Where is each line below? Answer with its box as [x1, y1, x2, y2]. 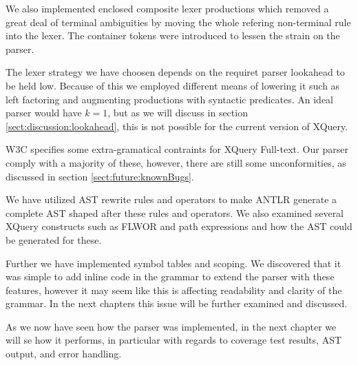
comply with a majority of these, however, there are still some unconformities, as [6, 155, 346, 169]
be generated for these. [6, 232, 102, 247]
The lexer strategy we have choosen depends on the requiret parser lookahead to [6, 65, 345, 79]
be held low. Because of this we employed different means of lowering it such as [6, 78, 340, 92]
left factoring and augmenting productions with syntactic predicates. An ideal [6, 92, 333, 106]
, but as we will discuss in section [107, 105, 248, 120]
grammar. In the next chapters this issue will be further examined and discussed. [6, 296, 348, 311]
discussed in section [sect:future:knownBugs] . [6, 169, 194, 183]
